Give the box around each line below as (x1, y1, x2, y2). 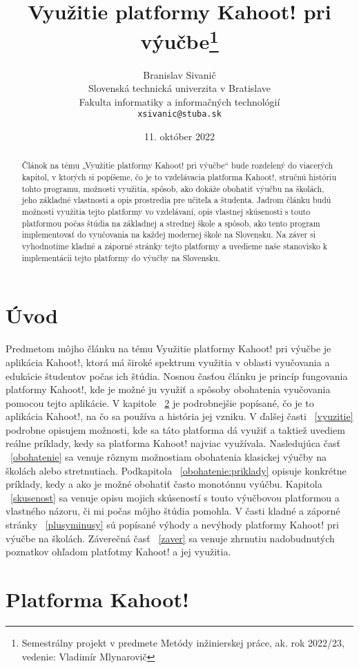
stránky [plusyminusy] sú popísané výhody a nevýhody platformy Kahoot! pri (6, 517, 339, 532)
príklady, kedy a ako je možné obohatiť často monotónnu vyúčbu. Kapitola (6, 477, 322, 491)
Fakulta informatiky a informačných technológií (79, 94, 280, 108)
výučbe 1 (140, 24, 219, 55)
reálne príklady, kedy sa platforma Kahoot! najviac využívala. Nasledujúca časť (6, 436, 340, 450)
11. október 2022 (144, 129, 215, 144)
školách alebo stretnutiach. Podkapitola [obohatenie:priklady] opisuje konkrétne (6, 463, 347, 477)
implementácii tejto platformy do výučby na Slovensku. (21, 251, 220, 263)
